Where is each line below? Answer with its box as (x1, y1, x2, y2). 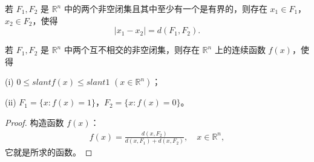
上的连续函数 (214, 43, 266, 56)
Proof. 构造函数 (5, 116, 64, 128)
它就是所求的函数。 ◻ (5, 146, 93, 158)
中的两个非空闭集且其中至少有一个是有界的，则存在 (64, 2, 267, 14)
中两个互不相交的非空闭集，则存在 (64, 43, 200, 56)
